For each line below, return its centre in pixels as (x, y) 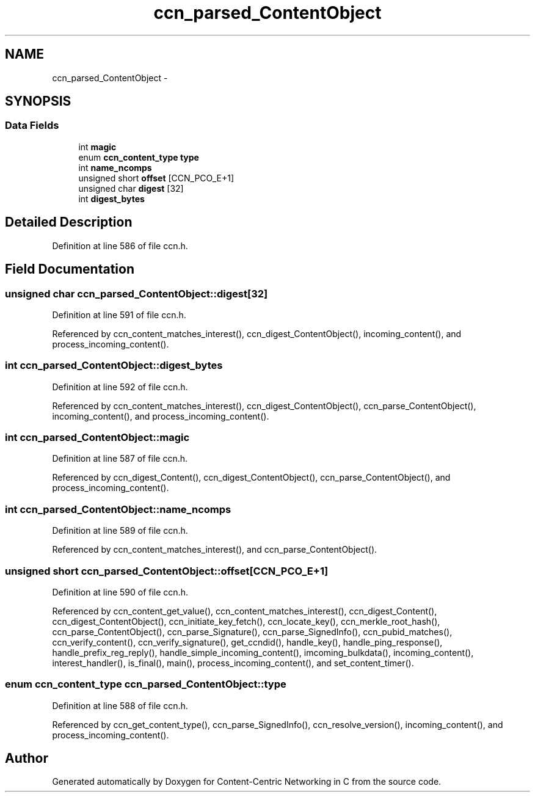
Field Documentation (70, 269)
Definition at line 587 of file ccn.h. (120, 459)
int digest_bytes (111, 198)
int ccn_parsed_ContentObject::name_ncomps (118, 509)
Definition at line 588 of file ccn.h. (120, 705)
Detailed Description (69, 222)
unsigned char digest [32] (131, 188)
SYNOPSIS (38, 101)
